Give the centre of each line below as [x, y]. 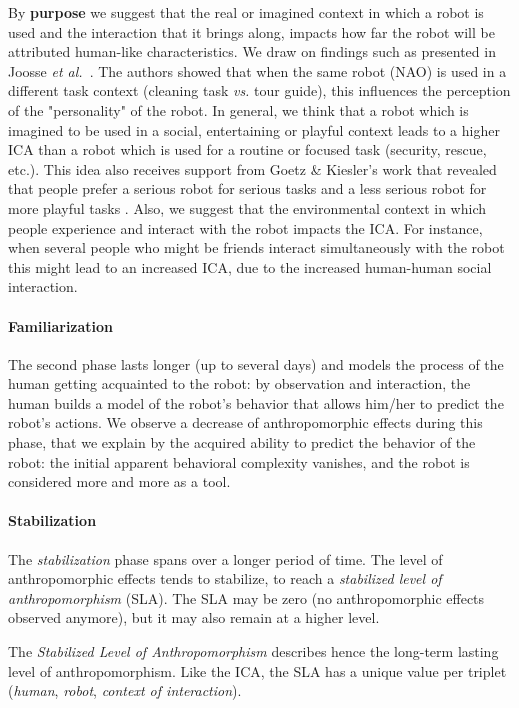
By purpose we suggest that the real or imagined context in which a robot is [246, 12]
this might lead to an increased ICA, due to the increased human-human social [250, 266]
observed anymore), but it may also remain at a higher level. [194, 617]
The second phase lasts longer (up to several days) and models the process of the [256, 363]
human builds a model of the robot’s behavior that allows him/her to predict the [256, 402]
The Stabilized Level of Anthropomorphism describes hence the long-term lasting [253, 651]
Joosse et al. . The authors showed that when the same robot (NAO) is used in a [257, 70]
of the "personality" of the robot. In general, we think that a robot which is [238, 109]
